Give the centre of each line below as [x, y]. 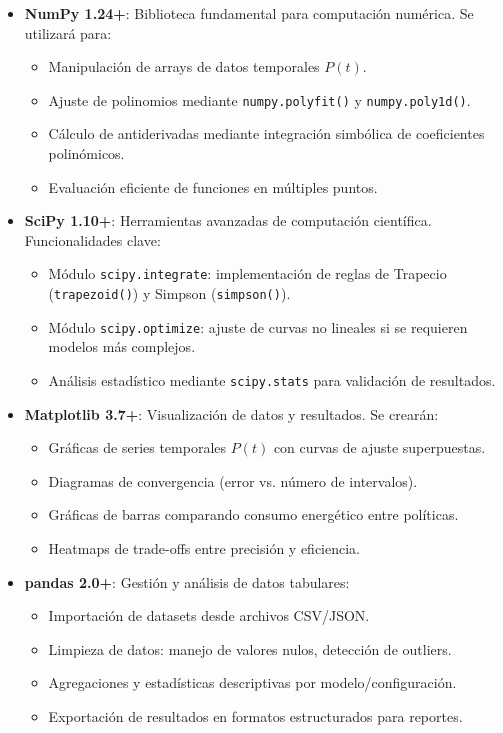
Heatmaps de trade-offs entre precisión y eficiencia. [204, 548]
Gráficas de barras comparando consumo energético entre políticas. [253, 514]
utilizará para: [68, 32]
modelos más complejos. [122, 346]
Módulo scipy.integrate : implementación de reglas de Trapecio [247, 273]
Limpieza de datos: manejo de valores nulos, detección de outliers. [250, 648]
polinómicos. [86, 153]
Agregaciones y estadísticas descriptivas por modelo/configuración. [252, 682]
